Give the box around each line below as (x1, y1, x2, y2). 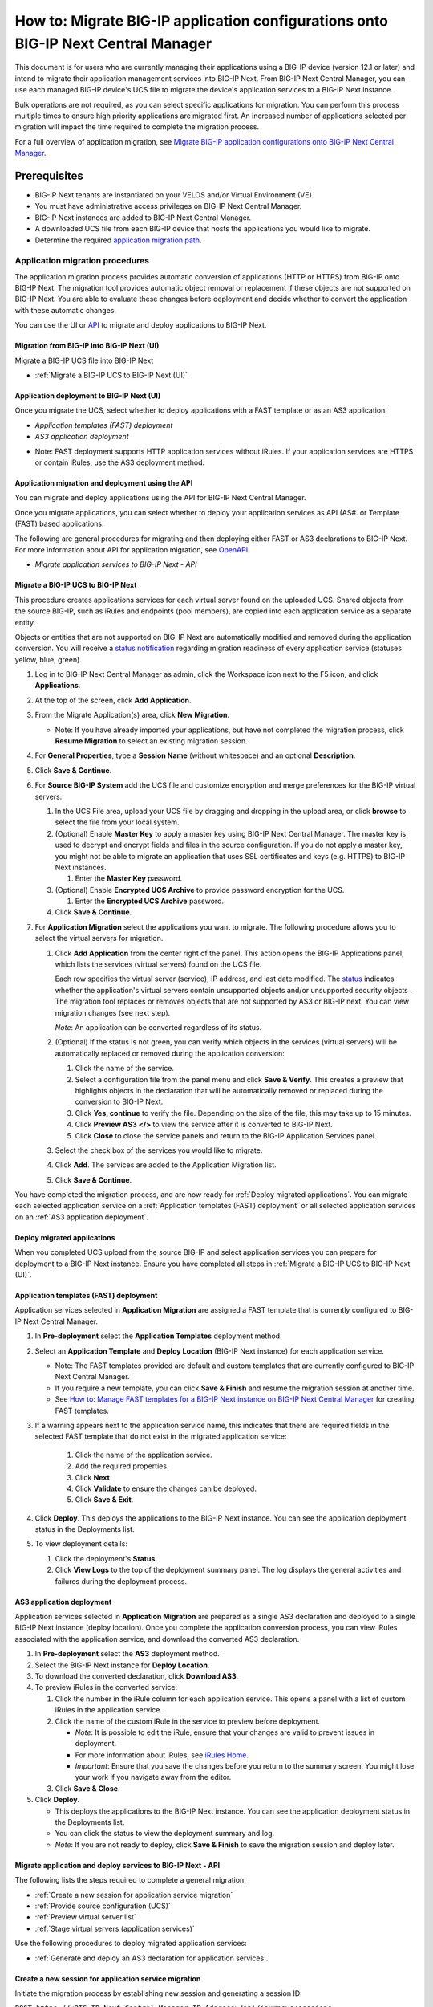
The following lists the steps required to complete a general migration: (14, 1875, 246, 1885)
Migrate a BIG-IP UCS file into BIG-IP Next (14, 356, 154, 365)
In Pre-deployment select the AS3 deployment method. (34, 1649, 220, 1659)
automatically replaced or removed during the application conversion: (55, 1048, 285, 1058)
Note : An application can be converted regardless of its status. (55, 1023, 262, 1032)
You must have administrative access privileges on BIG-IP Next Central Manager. (34, 202, 302, 211)
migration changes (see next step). (55, 1008, 171, 1017)
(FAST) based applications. (14, 519, 104, 529)
